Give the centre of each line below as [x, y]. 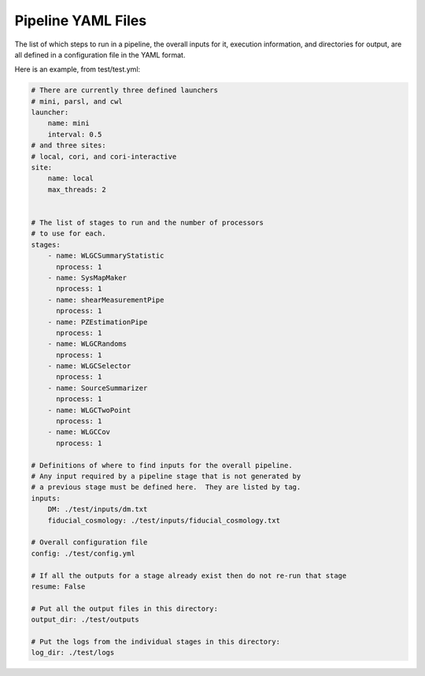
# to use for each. [68, 234]
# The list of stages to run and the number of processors [147, 223]
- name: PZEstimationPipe [98, 322]
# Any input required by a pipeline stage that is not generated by [166, 476]
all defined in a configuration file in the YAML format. [100, 54]
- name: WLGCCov [79, 432]
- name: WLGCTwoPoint [89, 410]
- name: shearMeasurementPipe [106, 300]
